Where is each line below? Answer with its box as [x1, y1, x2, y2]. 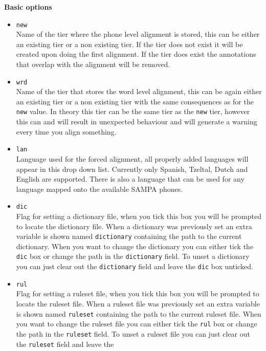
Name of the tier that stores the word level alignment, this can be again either [16, 86, 262, 97]
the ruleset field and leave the [16, 338, 114, 349]
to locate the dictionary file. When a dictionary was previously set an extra [16, 221, 252, 231]
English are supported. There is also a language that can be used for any [16, 173, 245, 184]
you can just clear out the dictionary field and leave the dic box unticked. [16, 261, 253, 272]
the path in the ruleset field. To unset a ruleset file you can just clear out [16, 328, 251, 339]
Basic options [4, 2, 52, 12]
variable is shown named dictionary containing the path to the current [16, 231, 242, 242]
